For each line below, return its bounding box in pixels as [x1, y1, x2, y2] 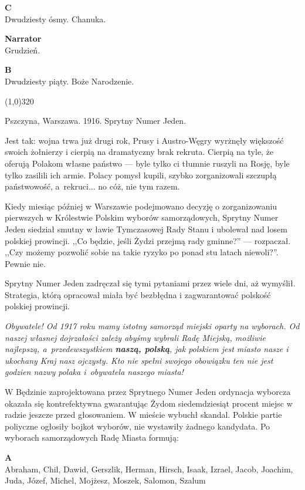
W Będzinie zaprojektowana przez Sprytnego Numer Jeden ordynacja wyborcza [5, 386, 291, 398]
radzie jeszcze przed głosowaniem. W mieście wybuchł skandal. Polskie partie [5, 408, 282, 421]
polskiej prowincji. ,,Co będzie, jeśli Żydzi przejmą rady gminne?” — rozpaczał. [5, 234, 291, 246]
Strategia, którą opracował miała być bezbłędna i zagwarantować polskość [5, 288, 271, 300]
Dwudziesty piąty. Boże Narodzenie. [5, 75, 134, 87]
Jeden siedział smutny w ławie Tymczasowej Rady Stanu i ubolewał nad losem [5, 222, 287, 235]
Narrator [5, 32, 42, 45]
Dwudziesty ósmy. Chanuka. [5, 12, 106, 25]
